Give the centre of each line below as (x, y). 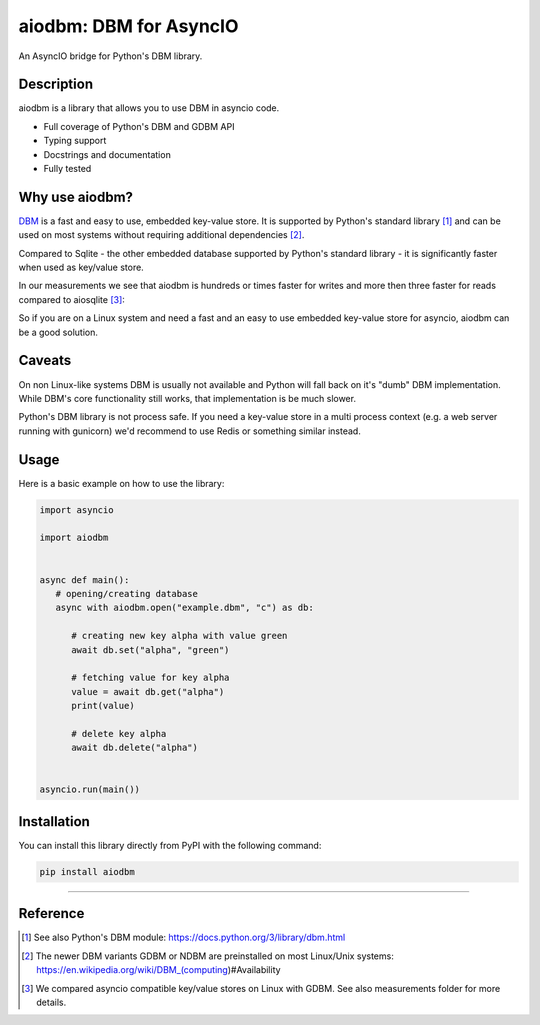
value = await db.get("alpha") (148, 691)
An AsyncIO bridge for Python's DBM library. (110, 56)
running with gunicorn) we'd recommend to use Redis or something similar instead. (190, 431)
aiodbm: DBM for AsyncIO (128, 26)
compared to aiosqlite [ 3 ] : (71, 299)
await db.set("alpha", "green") (150, 649)
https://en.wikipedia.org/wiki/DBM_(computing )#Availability (158, 970)
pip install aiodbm (87, 871)
